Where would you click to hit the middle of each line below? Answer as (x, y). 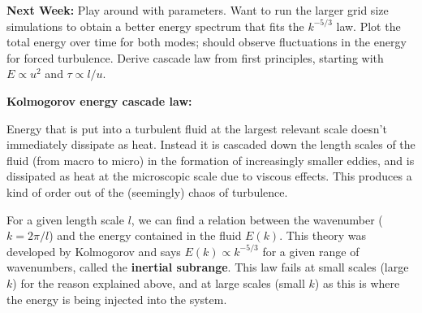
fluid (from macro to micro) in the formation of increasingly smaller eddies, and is (211, 160)
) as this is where (357, 283)
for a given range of (311, 251)
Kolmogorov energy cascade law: (99, 100)
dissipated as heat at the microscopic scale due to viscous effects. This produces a (209, 176)
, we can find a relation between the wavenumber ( (257, 219)
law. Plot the (368, 26)
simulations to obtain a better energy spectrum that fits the (155, 26)
